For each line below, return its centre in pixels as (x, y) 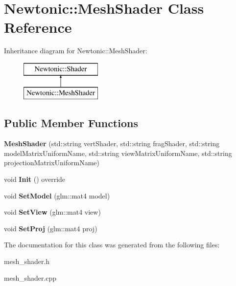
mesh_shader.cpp (30, 277)
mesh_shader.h (27, 261)
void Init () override (35, 179)
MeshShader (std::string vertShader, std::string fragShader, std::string (112, 143)
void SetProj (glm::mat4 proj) (51, 228)
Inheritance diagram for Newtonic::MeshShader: (76, 51)
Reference (38, 27)
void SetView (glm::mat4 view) (52, 212)
